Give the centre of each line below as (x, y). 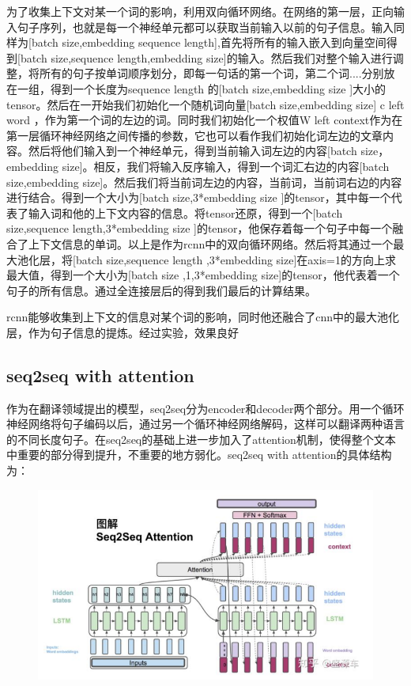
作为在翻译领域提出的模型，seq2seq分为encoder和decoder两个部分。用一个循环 (205, 408)
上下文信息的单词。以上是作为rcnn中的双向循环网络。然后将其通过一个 (211, 243)
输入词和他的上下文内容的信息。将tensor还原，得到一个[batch (185, 212)
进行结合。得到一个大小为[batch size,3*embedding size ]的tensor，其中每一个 (199, 197)
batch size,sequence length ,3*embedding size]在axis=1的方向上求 (236, 259)
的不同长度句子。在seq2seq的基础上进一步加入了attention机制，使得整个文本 (201, 439)
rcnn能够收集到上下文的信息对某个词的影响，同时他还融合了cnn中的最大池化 (203, 317)
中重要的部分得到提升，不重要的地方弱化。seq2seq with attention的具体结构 (199, 455)
